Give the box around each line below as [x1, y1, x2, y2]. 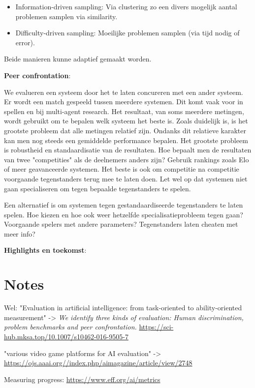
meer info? [4, 228, 35, 239]
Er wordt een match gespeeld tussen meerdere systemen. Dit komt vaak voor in [4, 96, 243, 107]
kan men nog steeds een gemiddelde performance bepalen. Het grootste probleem [4, 135, 248, 145]
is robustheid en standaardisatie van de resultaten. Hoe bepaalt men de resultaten [4, 145, 252, 155]
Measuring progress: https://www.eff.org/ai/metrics [4, 374, 160, 384]
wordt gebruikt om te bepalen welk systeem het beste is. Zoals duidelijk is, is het [4, 116, 248, 126]
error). [15, 37, 35, 47]
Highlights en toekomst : [4, 245, 87, 255]
